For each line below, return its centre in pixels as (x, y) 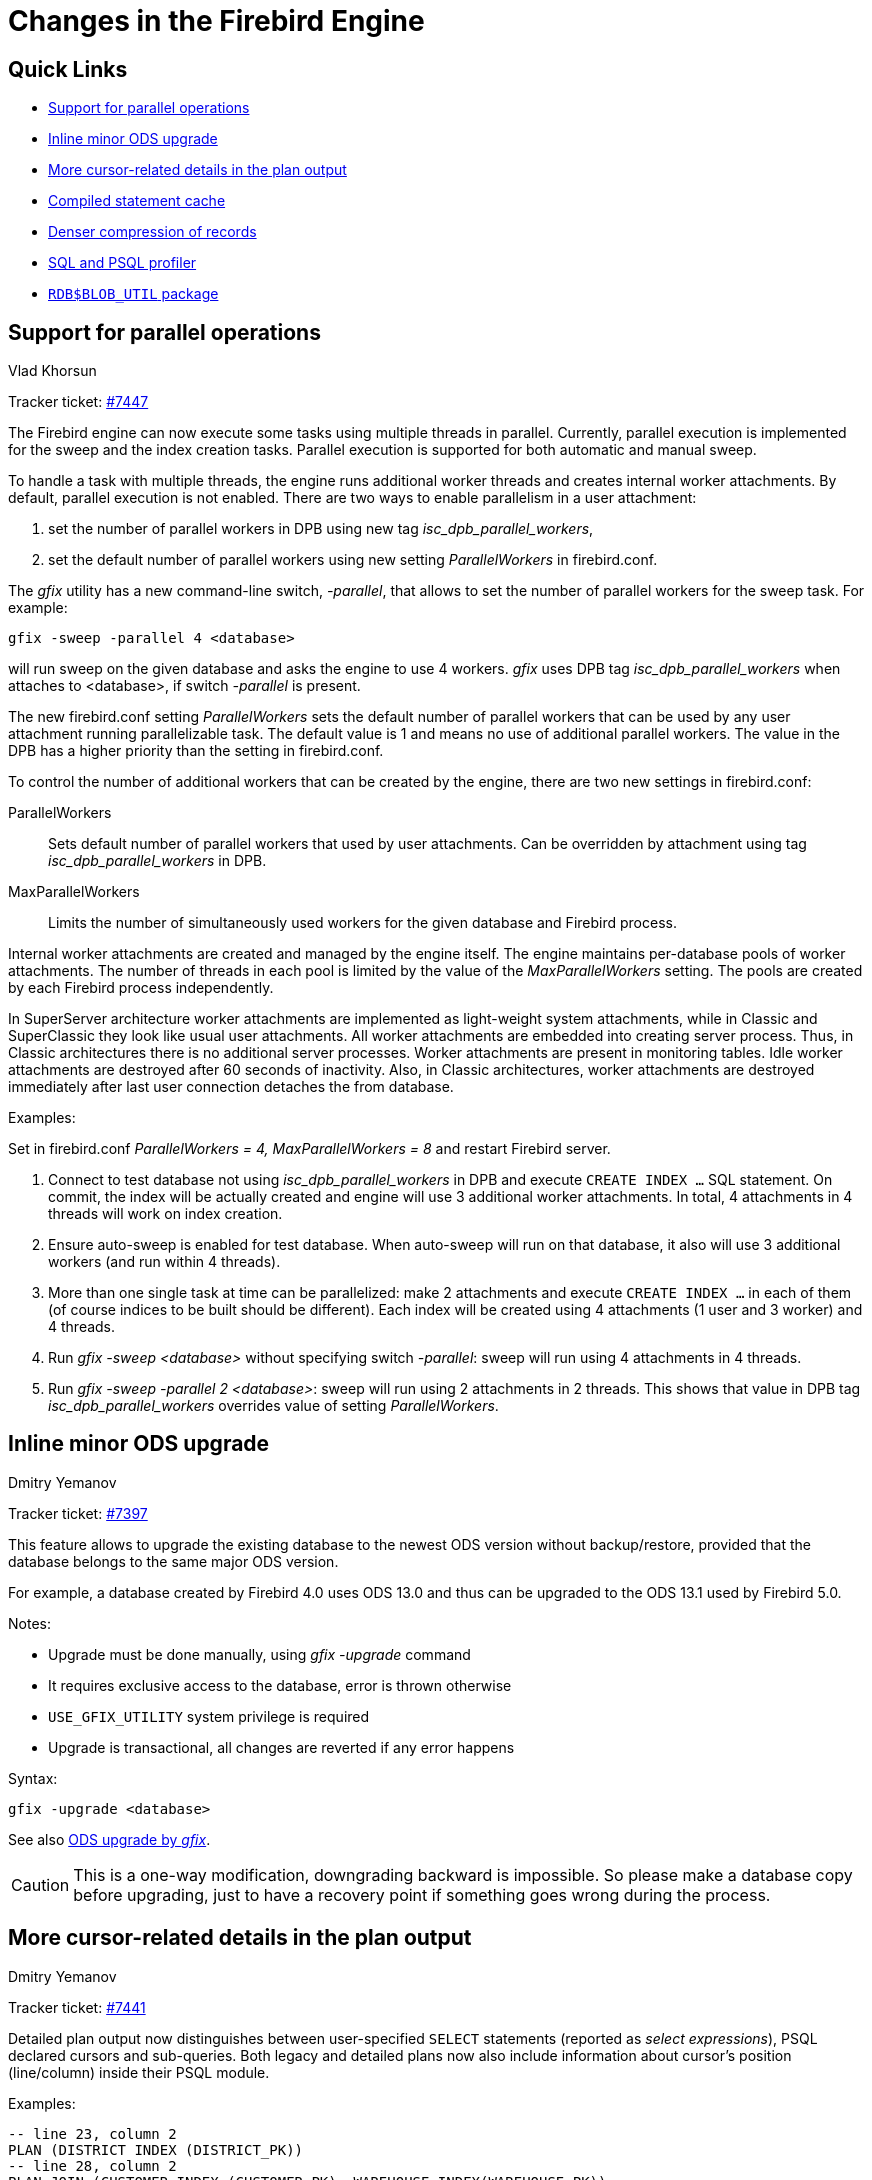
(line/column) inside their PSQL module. (139, 2072)
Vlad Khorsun (52, 371)
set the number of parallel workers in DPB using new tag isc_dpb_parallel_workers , (321, 529)
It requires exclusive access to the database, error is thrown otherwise (280, 1685)
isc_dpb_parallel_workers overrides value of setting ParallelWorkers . (273, 1406)
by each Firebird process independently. (141, 988)
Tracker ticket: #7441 (77, 2007)
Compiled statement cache (137, 201)
